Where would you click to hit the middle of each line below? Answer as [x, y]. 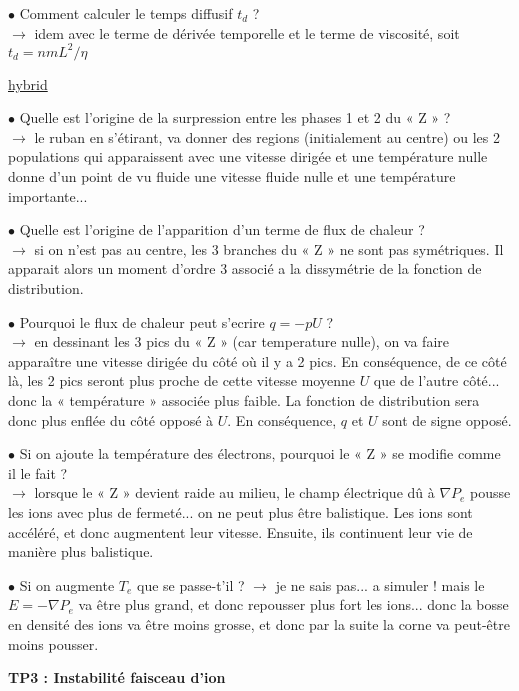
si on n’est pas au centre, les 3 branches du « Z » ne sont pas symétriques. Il [269, 248]
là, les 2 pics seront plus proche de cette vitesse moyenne [181, 380]
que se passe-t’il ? [191, 584]
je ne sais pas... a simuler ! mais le [380, 584]
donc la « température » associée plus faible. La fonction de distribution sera [244, 400]
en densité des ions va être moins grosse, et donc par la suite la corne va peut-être [259, 623]
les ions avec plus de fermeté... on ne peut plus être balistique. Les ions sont [240, 511]
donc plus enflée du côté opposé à [111, 419]
